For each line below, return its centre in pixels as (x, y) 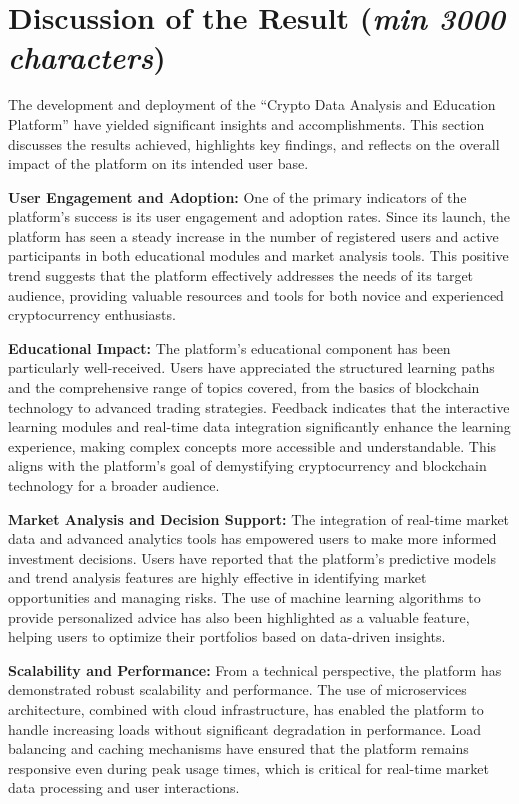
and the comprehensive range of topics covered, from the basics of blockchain (244, 387)
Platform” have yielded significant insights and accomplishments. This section (246, 123)
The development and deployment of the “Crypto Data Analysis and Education (252, 104)
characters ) (87, 57)
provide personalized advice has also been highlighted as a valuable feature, (239, 616)
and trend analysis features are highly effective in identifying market (217, 577)
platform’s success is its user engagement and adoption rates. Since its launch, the (259, 216)
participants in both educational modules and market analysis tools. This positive (258, 255)
